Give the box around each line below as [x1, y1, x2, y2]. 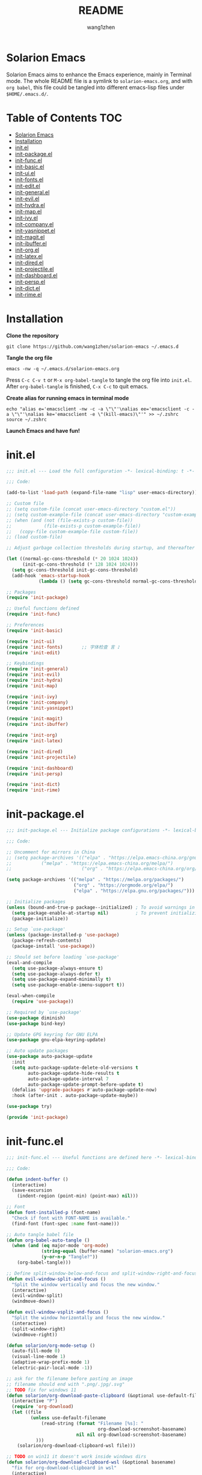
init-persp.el [14, 278, 46, 285]
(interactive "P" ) [11, 1398, 58, 1404]
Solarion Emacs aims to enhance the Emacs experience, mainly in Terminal [6, 70, 192, 78]
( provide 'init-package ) [6, 1115, 69, 1121]
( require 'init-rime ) [6, 787, 61, 793]
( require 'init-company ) [6, 699, 69, 705]
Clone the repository [6, 332, 59, 339]
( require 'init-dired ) [6, 749, 63, 755]
